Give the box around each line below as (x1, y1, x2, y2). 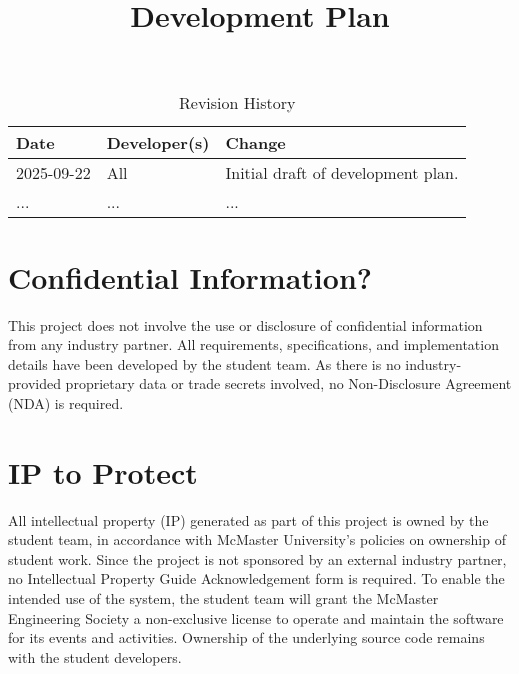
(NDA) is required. (8, 392, 124, 413)
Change (225, 131, 286, 155)
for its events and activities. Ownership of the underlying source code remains (8, 627, 485, 648)
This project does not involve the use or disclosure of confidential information (8, 314, 483, 335)
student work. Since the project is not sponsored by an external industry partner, (8, 548, 507, 569)
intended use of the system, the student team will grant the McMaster (8, 587, 439, 608)
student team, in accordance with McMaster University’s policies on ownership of (8, 529, 506, 550)
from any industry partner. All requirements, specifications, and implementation (8, 334, 499, 355)
